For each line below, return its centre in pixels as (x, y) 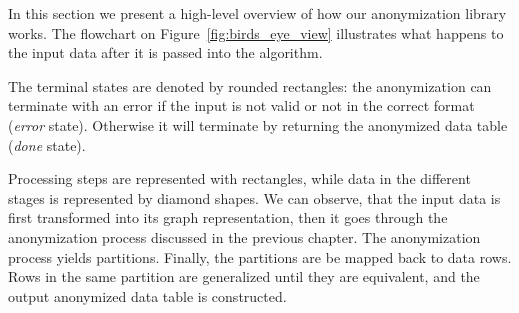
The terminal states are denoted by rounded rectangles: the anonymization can (250, 85)
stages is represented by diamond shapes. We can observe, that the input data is (254, 197)
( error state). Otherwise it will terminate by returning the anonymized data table (258, 124)
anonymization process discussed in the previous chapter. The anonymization (244, 236)
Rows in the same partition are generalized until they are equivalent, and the (244, 276)
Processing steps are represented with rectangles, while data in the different (239, 178)
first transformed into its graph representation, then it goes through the (228, 217)
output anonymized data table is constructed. (147, 295)
